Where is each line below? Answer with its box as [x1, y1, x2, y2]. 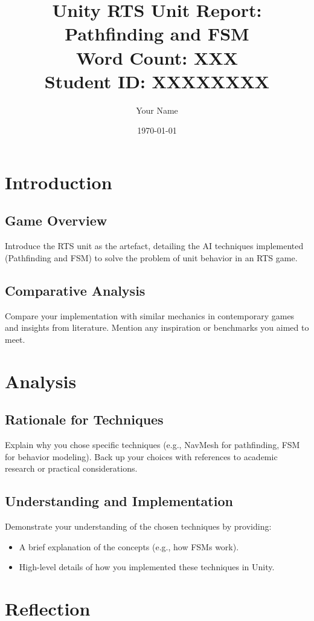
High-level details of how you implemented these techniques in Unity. [19, 561, 275, 573]
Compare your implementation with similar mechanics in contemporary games [5, 309, 295, 322]
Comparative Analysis [5, 281, 146, 299]
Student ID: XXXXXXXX [44, 68, 270, 93]
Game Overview [5, 211, 107, 230]
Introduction [5, 169, 112, 194]
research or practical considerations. [5, 462, 138, 475]
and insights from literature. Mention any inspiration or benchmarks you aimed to [5, 321, 309, 334]
